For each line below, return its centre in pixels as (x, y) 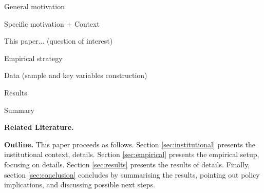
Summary (19, 110)
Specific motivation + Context (52, 23)
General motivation (34, 6)
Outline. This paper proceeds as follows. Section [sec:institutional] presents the (130, 144)
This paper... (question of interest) (59, 41)
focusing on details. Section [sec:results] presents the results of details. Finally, (127, 164)
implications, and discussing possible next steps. (80, 185)
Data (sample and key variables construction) (76, 75)
